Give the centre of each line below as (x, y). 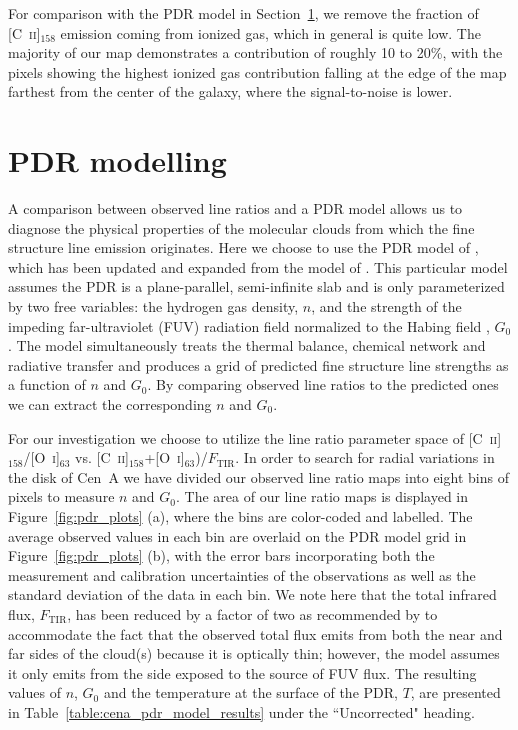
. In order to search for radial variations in (365, 457)
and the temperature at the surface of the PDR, (250, 692)
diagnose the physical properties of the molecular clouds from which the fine (241, 227)
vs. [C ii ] (102, 457)
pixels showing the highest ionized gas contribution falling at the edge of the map (257, 71)
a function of (47, 384)
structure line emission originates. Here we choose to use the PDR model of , (243, 247)
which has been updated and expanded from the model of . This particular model (258, 266)
